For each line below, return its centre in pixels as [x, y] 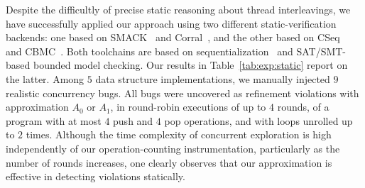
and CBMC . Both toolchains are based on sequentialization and [149, 51]
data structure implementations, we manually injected [213, 78]
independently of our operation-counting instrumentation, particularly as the [173, 148]
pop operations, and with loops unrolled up [258, 120]
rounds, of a [303, 107]
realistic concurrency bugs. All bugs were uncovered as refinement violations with [182, 93]
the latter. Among [45, 78]
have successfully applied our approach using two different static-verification [171, 23]
